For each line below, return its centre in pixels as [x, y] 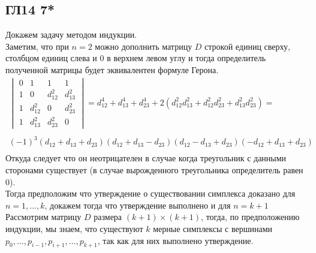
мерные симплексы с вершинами [213, 228]
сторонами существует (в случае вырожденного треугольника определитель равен [154, 169]
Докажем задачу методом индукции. [71, 34]
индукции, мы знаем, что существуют [74, 228]
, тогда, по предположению [250, 217]
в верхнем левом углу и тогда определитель [186, 58]
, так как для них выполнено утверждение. [175, 240]
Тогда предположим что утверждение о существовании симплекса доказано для [151, 193]
